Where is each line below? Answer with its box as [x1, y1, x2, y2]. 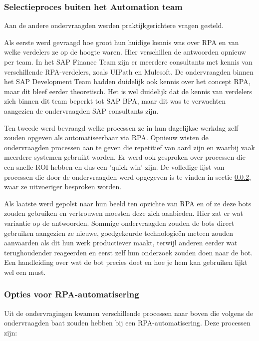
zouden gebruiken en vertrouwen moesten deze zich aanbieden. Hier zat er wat [4, 208, 243, 218]
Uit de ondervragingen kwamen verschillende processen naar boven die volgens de [4, 307, 254, 318]
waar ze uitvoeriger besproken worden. [4, 181, 122, 192]
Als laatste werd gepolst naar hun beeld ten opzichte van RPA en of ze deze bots [4, 198, 252, 208]
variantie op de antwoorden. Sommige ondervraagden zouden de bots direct [4, 217, 235, 228]
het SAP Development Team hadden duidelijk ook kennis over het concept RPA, [4, 76, 251, 87]
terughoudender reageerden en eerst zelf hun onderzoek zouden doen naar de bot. [4, 247, 253, 257]
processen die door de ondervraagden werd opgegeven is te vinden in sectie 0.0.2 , [4, 171, 251, 182]
